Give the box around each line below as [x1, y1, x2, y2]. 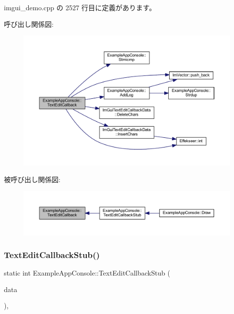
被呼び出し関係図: [4, 174, 60, 184]
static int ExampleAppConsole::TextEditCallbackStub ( [4, 268, 170, 278]
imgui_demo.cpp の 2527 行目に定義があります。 [4, 2, 156, 12]
